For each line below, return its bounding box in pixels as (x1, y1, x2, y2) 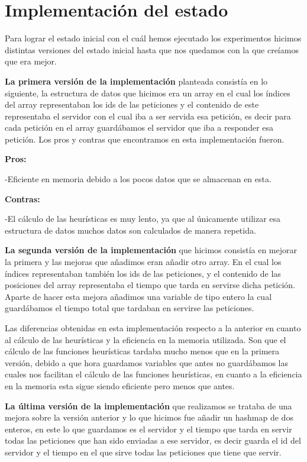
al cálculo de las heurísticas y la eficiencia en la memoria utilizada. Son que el (5, 333, 286, 345)
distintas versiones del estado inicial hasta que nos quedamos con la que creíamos (5, 43, 299, 56)
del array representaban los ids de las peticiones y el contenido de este (5, 98, 259, 111)
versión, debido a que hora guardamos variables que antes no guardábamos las (5, 356, 288, 369)
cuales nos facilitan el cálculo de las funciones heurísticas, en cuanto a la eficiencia (5, 368, 302, 380)
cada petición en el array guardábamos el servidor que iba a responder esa (5, 121, 274, 134)
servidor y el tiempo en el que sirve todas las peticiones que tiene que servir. (5, 445, 282, 458)
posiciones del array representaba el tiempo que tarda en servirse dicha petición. (5, 279, 296, 291)
